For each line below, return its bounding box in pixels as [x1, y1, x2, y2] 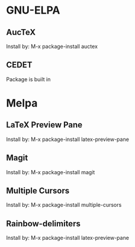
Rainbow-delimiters [6, 219, 81, 229]
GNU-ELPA [6, 4, 60, 17]
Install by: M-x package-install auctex [6, 43, 98, 50]
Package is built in [6, 75, 51, 83]
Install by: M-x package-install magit [6, 168, 95, 175]
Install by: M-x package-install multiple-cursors [6, 201, 122, 208]
